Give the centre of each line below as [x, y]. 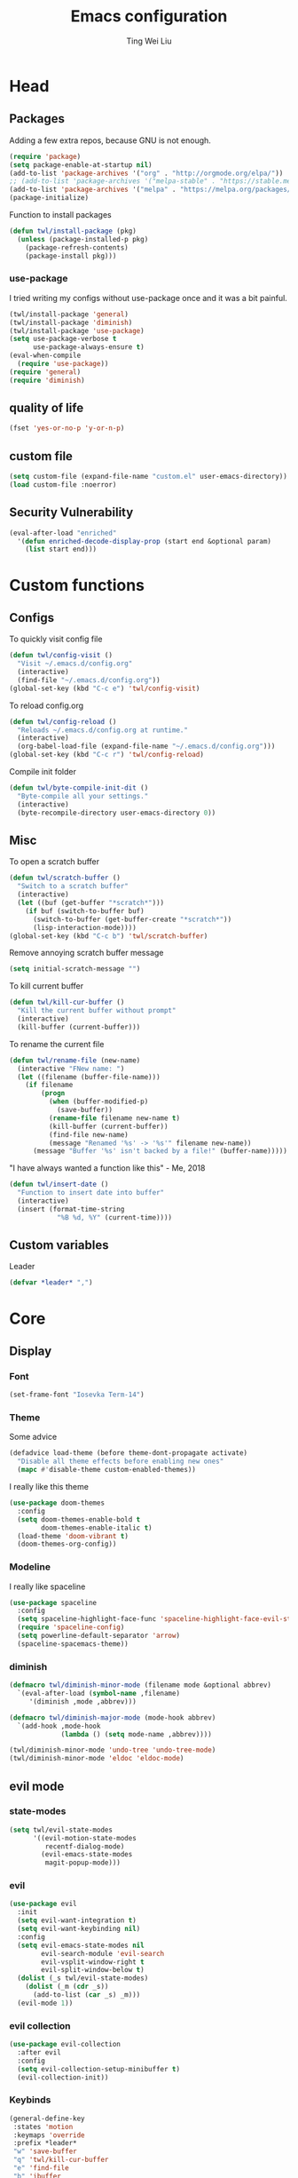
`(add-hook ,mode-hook [59, 1726]
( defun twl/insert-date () [59, 1184]
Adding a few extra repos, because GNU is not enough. [110, 140]
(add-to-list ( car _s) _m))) [86, 1995]
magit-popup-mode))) [83, 1863]
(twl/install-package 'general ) [69, 314]
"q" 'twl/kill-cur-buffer [61, 2160]
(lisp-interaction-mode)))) [85, 927]
